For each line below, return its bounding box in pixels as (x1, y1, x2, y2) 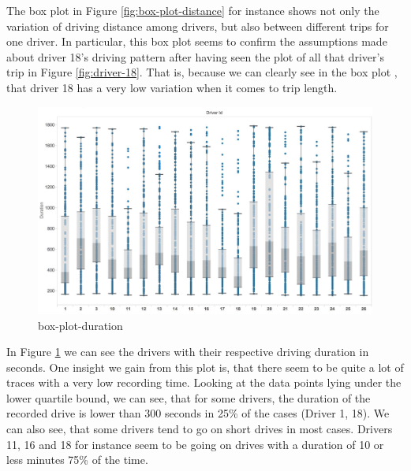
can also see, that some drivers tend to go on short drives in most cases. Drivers (6, 421, 393, 437)
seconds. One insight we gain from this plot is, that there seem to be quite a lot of (6, 358, 404, 375)
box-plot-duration (38, 317, 123, 333)
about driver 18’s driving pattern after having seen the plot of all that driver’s (6, 48, 384, 65)
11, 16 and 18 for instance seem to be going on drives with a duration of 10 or (6, 436, 384, 452)
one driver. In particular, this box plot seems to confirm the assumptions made (6, 33, 387, 50)
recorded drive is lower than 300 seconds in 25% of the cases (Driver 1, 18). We (6, 405, 390, 421)
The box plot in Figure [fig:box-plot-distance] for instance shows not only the (6, 2, 379, 18)
